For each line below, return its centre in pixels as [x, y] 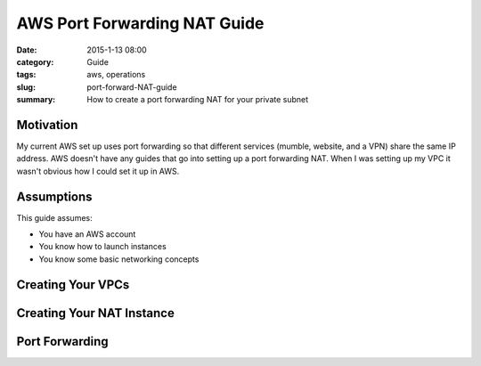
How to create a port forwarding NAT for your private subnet [198, 100]
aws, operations [116, 75]
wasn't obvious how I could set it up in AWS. [98, 171]
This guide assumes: [54, 217]
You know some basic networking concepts [119, 259]
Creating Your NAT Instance [96, 313]
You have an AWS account [87, 234]
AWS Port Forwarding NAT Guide [140, 23]
